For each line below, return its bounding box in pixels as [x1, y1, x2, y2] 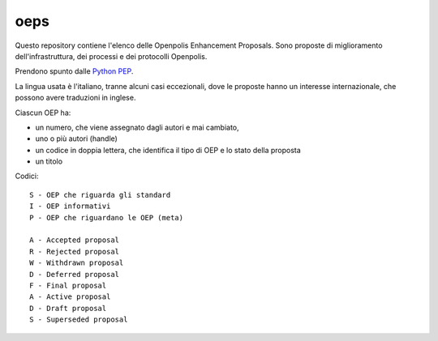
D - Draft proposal [29, 304, 107, 313]
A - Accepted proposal [29, 236, 120, 245]
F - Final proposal [29, 280, 107, 290]
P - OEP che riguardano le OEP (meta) [29, 213, 184, 222]
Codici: [15, 171, 40, 181]
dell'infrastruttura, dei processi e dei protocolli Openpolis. [15, 51, 208, 61]
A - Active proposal [29, 292, 111, 301]
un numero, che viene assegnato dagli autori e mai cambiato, [35, 122, 239, 132]
